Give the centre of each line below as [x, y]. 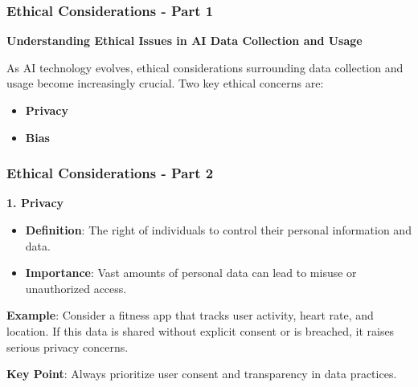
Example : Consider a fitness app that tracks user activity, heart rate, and [190, 315]
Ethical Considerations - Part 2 [110, 173]
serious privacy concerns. [68, 346]
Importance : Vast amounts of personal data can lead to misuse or [191, 273]
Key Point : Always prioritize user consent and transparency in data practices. [202, 374]
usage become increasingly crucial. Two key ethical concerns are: [165, 83]
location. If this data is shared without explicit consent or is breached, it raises [201, 330]
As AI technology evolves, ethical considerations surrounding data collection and [205, 67]
